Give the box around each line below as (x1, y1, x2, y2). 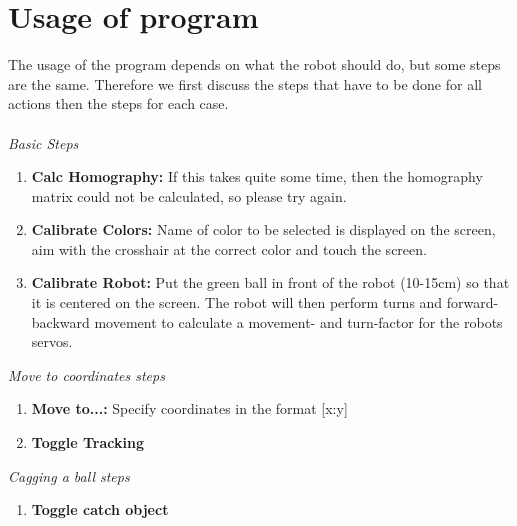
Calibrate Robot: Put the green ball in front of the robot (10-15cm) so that (31, 272, 510, 293)
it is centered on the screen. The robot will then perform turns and (31, 292, 443, 313)
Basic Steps (8, 132, 79, 153)
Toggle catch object (31, 499, 169, 520)
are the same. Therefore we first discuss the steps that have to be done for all (8, 73, 482, 94)
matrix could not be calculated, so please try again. (31, 185, 347, 206)
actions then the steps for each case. (8, 93, 229, 114)
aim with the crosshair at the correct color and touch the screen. (31, 238, 427, 259)
